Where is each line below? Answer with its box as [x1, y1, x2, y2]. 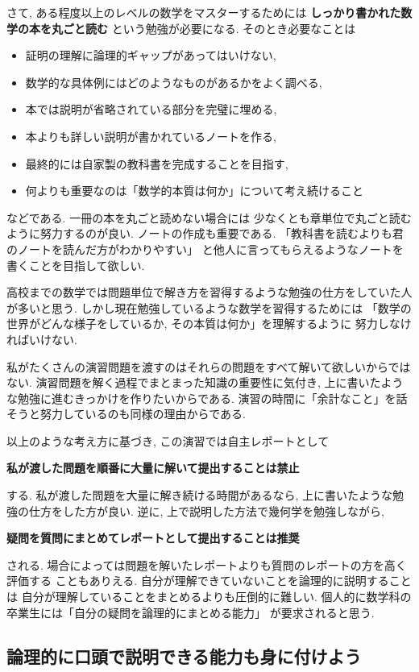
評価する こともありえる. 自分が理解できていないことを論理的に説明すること [6, 572, 412, 589]
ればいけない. [6, 330, 77, 347]
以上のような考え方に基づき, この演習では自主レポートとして [6, 432, 330, 449]
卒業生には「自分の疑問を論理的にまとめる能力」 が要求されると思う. [6, 604, 375, 620]
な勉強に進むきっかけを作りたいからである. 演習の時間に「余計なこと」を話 [6, 389, 408, 406]
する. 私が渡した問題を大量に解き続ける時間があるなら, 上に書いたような [6, 487, 393, 504]
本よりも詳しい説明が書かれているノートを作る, [25, 127, 276, 144]
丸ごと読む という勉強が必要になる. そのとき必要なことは [51, 19, 356, 36]
